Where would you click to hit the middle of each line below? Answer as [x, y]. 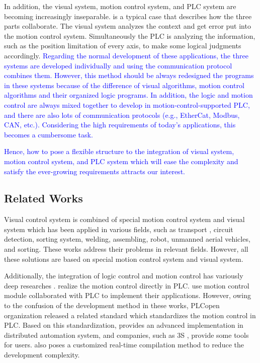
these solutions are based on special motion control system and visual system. [124, 259]
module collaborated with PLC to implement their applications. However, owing [127, 295]
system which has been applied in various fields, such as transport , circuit [119, 229]
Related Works [44, 198]
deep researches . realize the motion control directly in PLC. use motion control [127, 285]
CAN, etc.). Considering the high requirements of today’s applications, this [120, 125]
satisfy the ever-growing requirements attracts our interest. [95, 171]
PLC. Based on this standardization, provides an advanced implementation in [124, 325]
